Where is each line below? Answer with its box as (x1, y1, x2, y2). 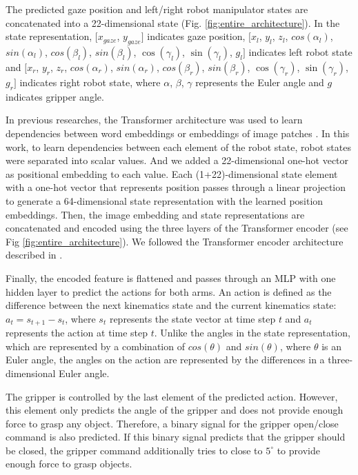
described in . (6, 247, 63, 262)
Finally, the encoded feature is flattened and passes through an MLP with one (6, 270, 336, 285)
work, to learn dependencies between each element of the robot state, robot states (6, 139, 351, 154)
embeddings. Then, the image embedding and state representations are (6, 207, 305, 221)
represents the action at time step (6, 325, 148, 340)
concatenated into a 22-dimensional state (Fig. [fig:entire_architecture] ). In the (6, 15, 340, 30)
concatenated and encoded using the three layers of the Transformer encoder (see (6, 221, 348, 235)
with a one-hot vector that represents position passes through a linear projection (6, 180, 346, 194)
